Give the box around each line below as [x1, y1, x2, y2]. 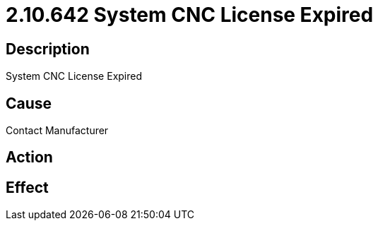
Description [6, 40, 90, 58]
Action [6, 148, 53, 167]
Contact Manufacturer [6, 124, 109, 137]
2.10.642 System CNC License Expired [6, 3, 374, 27]
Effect [6, 178, 49, 196]
